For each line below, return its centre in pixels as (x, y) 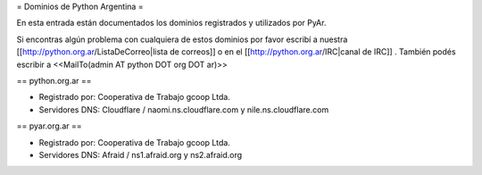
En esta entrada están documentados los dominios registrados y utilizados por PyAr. (171, 23)
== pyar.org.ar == (49, 126)
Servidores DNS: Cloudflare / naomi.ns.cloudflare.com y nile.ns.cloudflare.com (184, 109)
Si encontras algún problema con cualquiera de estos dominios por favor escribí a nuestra (182, 39)
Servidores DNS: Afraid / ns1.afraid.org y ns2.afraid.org (141, 154)
